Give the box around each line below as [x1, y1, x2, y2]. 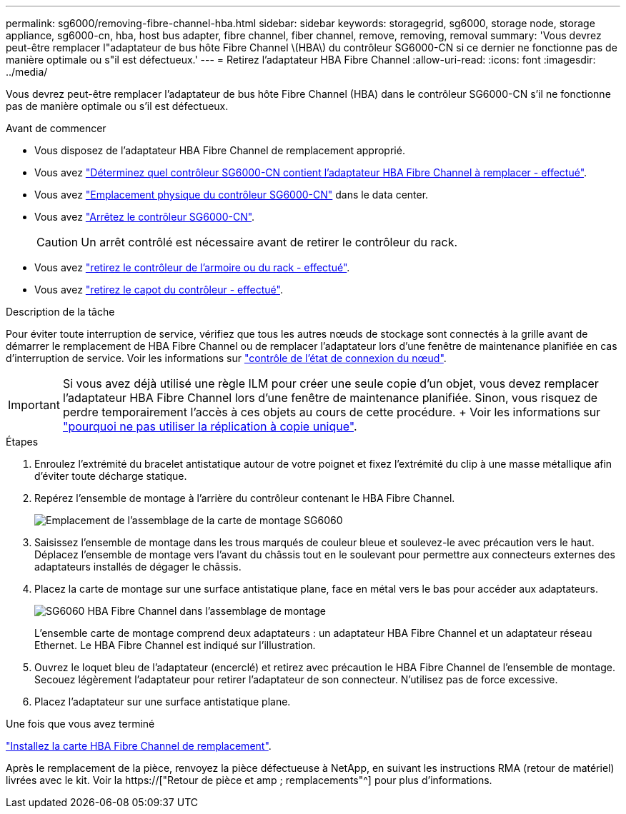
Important [8, 398, 60, 412]
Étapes [6, 436, 39, 448]
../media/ [6, 66, 48, 78]
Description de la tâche [6, 306, 115, 318]
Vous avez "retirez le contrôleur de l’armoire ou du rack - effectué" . [34, 261, 350, 273]
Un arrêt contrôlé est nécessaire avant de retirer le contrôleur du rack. [81, 235, 458, 249]
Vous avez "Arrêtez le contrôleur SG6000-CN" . [34, 211, 255, 223]
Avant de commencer [6, 122, 106, 134]
